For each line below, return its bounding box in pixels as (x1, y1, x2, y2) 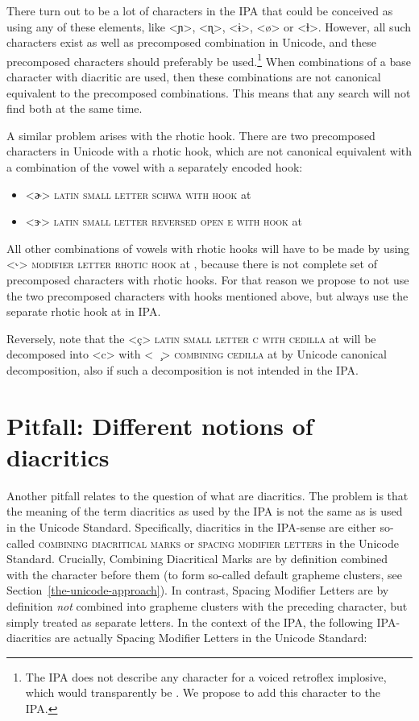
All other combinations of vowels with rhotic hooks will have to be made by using (6, 239, 410, 256)
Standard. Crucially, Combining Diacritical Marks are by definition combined (6, 550, 388, 567)
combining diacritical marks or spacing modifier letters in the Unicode (38, 534, 399, 551)
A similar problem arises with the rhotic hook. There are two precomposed (6, 126, 375, 143)
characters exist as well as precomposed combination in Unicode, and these (6, 34, 377, 51)
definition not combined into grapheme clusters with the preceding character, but (6, 598, 408, 614)
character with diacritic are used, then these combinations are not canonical (6, 68, 381, 85)
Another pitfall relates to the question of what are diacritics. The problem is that (6, 487, 409, 503)
